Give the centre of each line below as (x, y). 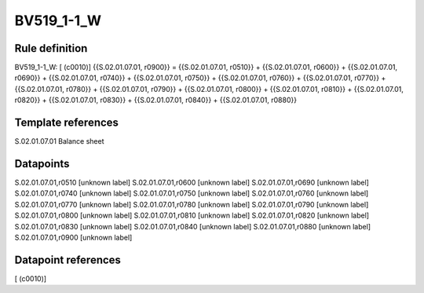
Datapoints (42, 164)
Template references (67, 123)
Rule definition (51, 48)
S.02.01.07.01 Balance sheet (59, 141)
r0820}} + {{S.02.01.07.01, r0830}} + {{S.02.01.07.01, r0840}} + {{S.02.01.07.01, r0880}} (156, 100)
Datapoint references (68, 260)
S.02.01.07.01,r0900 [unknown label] (73, 237)
